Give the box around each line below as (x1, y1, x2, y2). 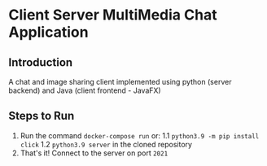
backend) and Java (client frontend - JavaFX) (8, 85, 161, 95)
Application (8, 23, 89, 41)
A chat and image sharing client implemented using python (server (8, 77, 232, 86)
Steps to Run (8, 109, 75, 123)
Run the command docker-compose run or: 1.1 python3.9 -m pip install (20, 130, 260, 140)
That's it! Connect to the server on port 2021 (20, 148, 169, 158)
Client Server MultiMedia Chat (8, 6, 217, 24)
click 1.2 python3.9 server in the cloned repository (20, 139, 193, 149)
